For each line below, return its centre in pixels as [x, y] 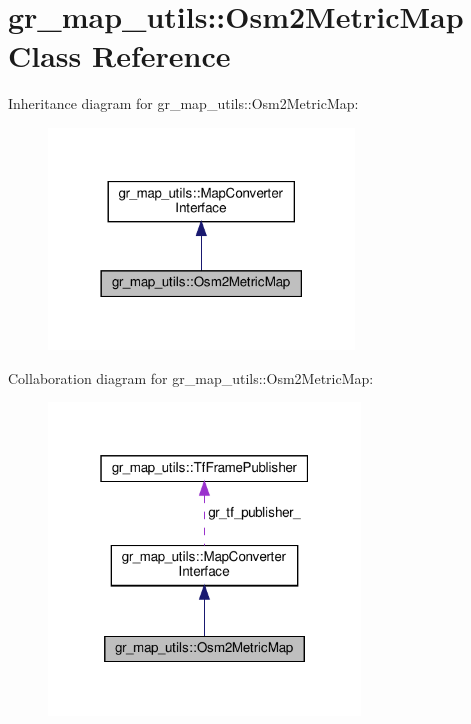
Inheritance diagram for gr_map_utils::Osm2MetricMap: [183, 103]
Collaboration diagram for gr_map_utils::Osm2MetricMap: [191, 377]
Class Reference [119, 55]
